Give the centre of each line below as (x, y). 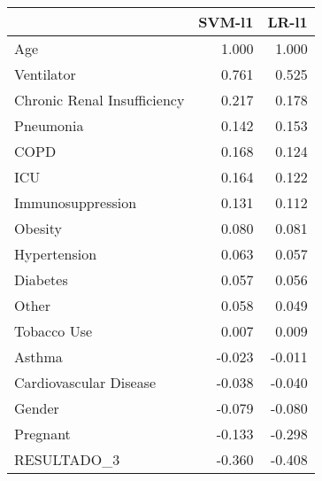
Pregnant (42, 434)
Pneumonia (49, 125)
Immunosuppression (76, 202)
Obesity (38, 228)
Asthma (38, 357)
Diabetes (41, 279)
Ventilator (45, 74)
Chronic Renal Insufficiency (100, 100)
